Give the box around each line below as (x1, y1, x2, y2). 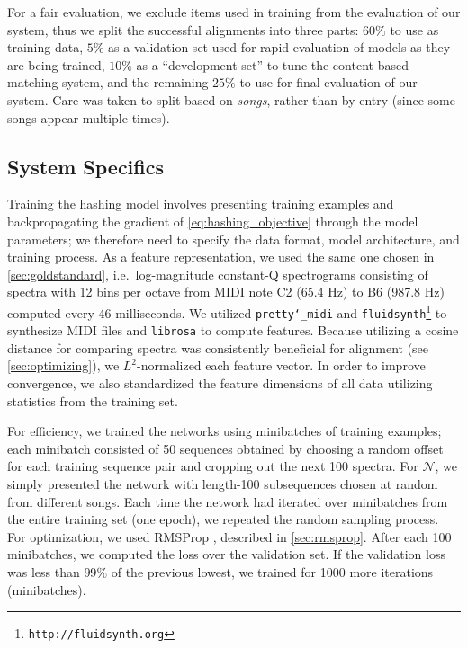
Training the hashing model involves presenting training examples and (7, 194, 394, 213)
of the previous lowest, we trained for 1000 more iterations (111, 563, 434, 581)
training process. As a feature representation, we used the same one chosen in (7, 247, 435, 266)
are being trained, (7, 55, 105, 74)
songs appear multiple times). (7, 108, 170, 127)
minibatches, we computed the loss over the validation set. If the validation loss (7, 545, 445, 564)
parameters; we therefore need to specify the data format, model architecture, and (7, 229, 460, 248)
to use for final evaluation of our (239, 73, 418, 92)
